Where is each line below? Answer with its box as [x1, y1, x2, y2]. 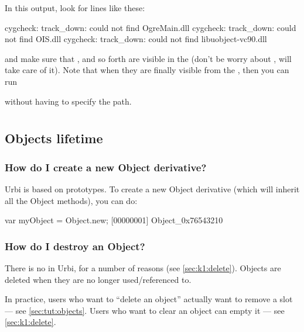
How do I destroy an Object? [5, 238, 145, 253]
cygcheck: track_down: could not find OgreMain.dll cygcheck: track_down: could [5, 21, 296, 33]
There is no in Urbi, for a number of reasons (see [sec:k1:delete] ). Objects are [5, 261, 281, 274]
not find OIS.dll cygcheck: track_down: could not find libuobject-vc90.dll [5, 33, 267, 45]
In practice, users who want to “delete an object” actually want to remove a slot [5, 293, 293, 305]
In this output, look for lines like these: [5, 2, 145, 13]
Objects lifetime [5, 129, 103, 147]
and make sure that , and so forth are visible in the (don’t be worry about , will [5, 52, 292, 64]
